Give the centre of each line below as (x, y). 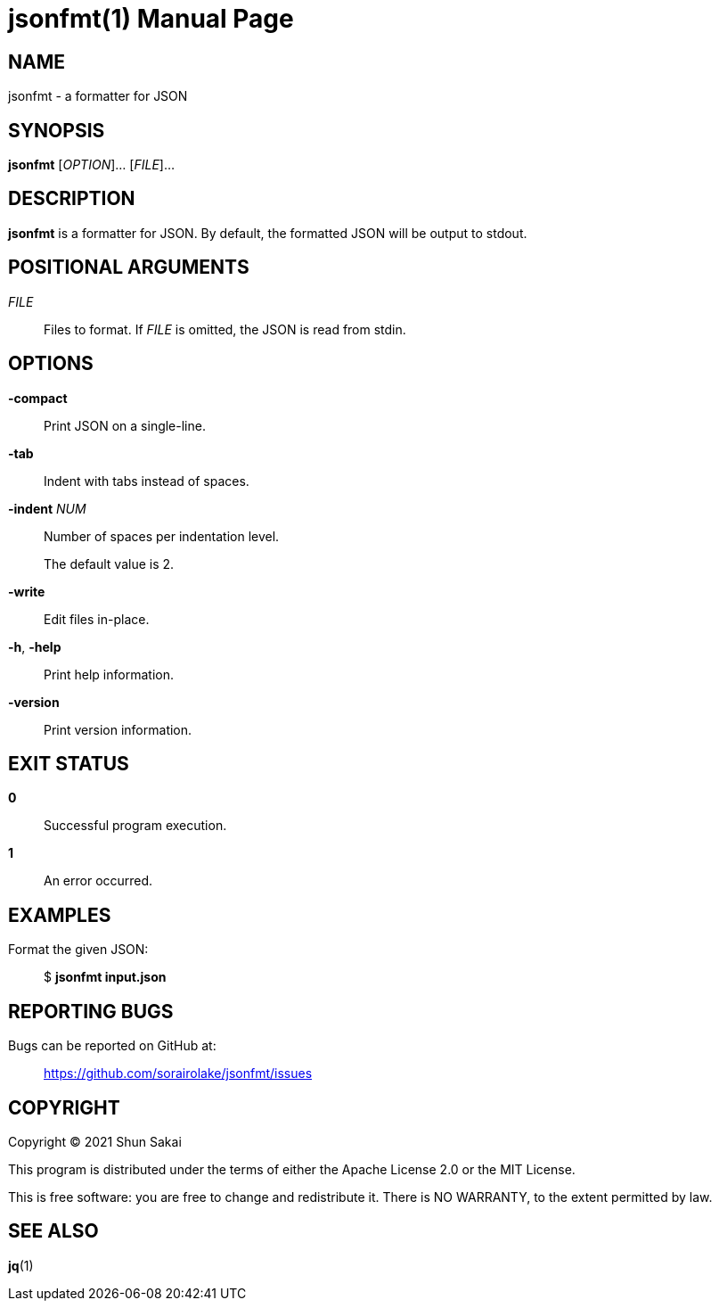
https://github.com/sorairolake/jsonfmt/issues (178, 1074)
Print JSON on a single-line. (125, 425)
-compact (38, 398)
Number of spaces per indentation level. (162, 536)
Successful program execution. (135, 826)
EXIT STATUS (69, 763)
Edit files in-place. (97, 619)
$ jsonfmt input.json (105, 977)
